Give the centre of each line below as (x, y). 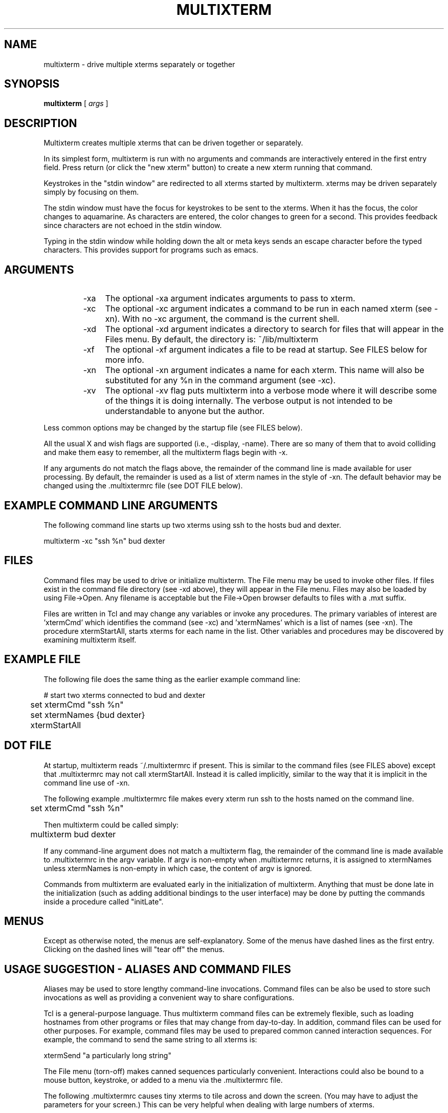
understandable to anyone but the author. (185, 411)
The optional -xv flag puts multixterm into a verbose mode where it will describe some (271, 391)
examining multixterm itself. (90, 640)
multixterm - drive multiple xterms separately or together (139, 64)
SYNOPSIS (32, 84)
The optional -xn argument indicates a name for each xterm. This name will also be (265, 370)
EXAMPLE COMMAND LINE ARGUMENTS (111, 505)
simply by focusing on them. (91, 192)
